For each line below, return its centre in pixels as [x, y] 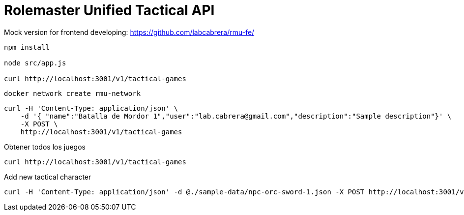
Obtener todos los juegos [45, 147]
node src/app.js [35, 63]
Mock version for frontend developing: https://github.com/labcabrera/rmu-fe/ [129, 32]
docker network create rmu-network [72, 93]
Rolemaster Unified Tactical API [109, 10]
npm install [27, 47]
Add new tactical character [48, 177]
